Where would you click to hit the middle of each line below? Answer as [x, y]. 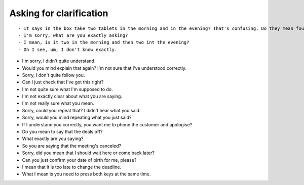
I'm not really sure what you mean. [58, 103]
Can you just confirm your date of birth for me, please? [79, 160]
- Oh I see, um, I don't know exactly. [68, 50]
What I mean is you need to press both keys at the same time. [86, 174]
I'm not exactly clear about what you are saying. [72, 97]
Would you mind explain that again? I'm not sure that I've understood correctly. [104, 68]
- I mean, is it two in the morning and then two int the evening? [104, 42]
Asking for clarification [59, 13]
